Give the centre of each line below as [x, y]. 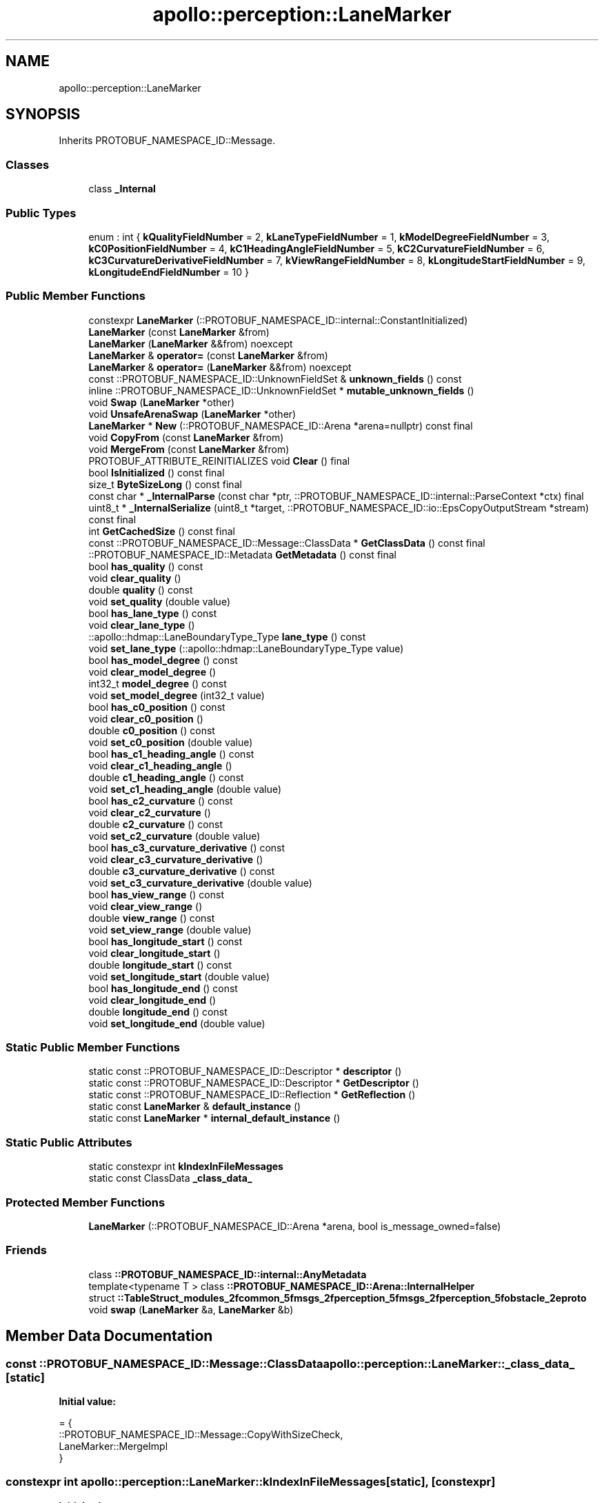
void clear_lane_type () [142, 625]
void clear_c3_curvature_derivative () [176, 859]
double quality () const [141, 589]
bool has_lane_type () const [153, 613]
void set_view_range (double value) [170, 929]
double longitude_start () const [160, 965]
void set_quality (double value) [160, 601]
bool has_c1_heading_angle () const [171, 754]
